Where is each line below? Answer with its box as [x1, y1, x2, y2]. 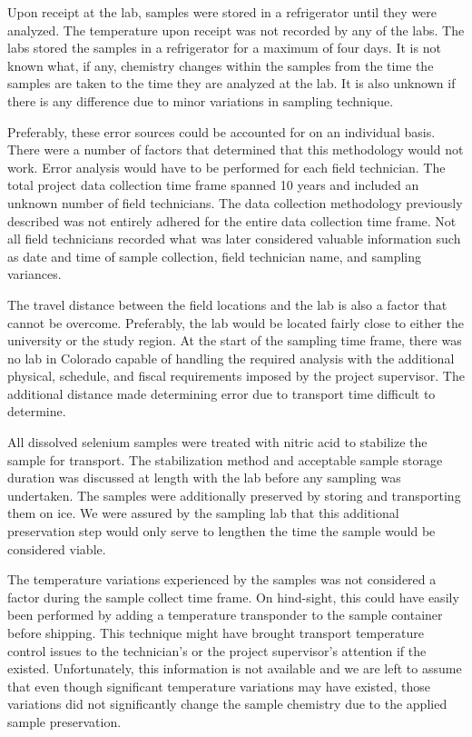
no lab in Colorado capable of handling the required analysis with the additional [7, 348, 455, 367]
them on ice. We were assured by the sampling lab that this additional [7, 503, 399, 523]
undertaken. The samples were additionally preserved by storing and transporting [7, 485, 461, 504]
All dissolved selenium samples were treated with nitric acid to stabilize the [7, 433, 428, 452]
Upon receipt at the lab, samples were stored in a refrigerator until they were [7, 3, 438, 21]
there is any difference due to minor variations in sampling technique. [7, 91, 394, 110]
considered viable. [7, 539, 106, 558]
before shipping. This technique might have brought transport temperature [7, 623, 425, 642]
